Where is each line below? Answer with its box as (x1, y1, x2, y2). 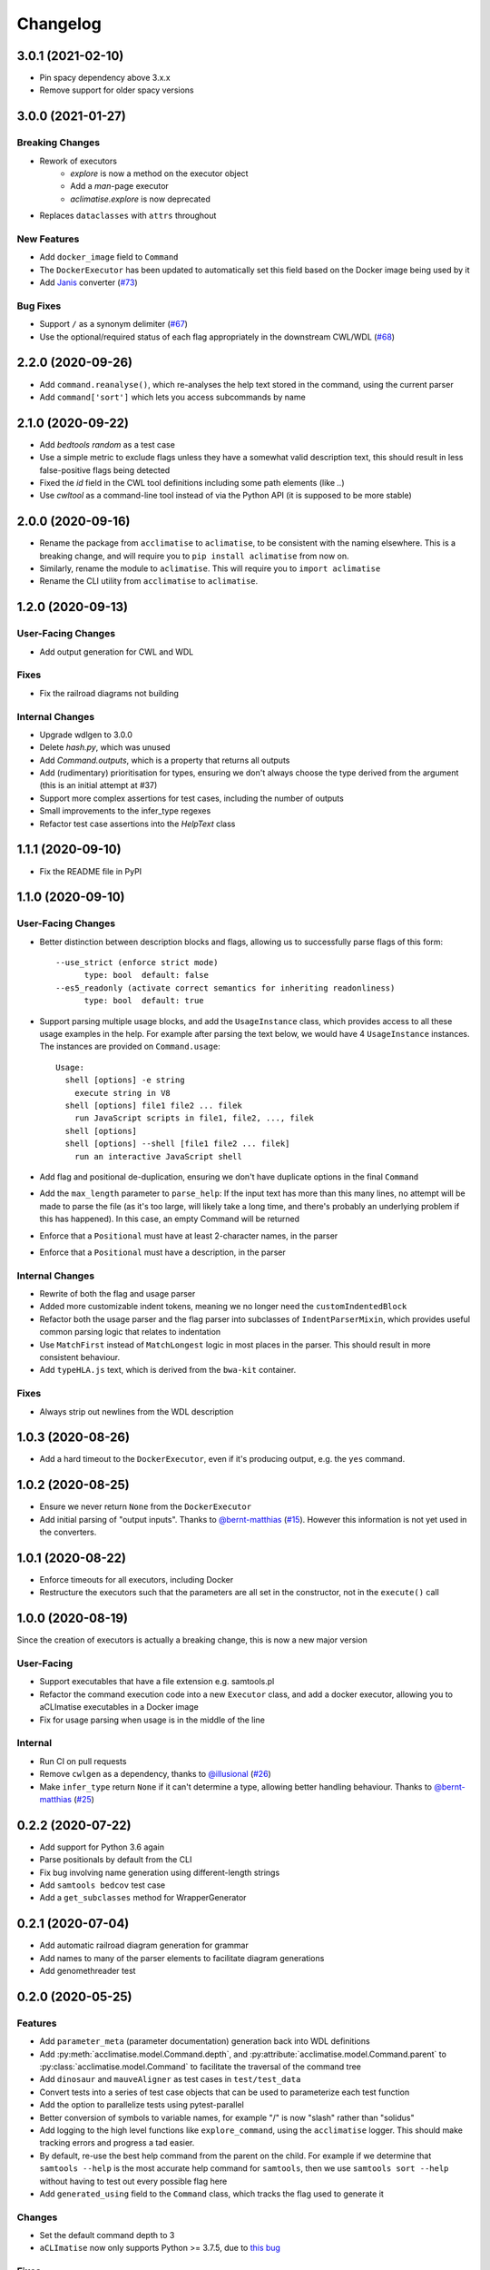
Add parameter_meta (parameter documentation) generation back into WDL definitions (39, 2036, 371, 2047)
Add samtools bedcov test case (39, 1880, 166, 1890)
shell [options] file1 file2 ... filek (64, 1100, 242, 1110)
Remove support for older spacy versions (39, 84, 194, 95)
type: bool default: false (83, 970, 209, 981)
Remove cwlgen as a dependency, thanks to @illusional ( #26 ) (39, 1769, 271, 1780)
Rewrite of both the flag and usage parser (39, 1288, 196, 1299)
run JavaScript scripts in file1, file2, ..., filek (73, 1113, 315, 1123)
